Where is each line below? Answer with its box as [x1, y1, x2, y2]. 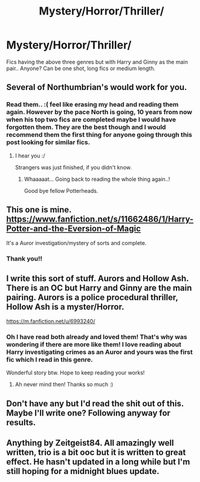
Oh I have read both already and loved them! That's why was [6, 333, 187, 341]
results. [6, 417, 36, 428]
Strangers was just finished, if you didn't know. [15, 163, 132, 171]
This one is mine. [6, 204, 72, 215]
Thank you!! [6, 255, 42, 263]
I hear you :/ [15, 152, 45, 159]
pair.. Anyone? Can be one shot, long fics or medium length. [6, 65, 156, 72]
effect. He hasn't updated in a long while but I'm [6, 457, 190, 467]
